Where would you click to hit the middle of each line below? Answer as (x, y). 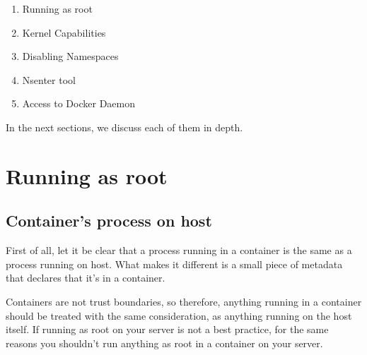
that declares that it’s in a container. (86, 278)
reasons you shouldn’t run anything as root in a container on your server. (164, 343)
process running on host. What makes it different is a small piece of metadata (174, 264)
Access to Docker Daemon (78, 103)
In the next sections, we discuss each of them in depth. (124, 127)
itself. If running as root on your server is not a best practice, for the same (167, 329)
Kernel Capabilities (64, 32)
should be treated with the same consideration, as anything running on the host (179, 315)
